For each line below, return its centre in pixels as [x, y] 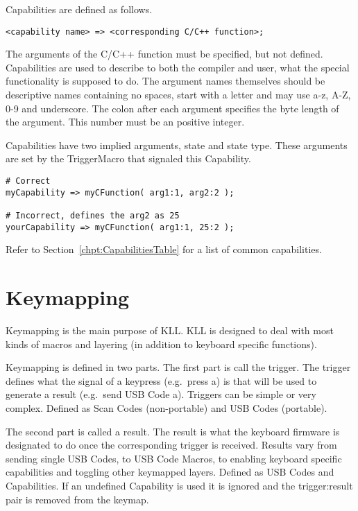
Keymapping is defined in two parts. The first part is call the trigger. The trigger [178, 367]
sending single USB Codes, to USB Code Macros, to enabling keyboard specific [174, 458]
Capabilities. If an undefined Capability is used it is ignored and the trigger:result [179, 485]
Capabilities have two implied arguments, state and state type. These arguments [177, 145]
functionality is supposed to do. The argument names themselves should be [165, 81]
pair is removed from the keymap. [77, 499]
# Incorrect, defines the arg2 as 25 [93, 215]
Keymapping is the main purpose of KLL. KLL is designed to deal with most [170, 330]
